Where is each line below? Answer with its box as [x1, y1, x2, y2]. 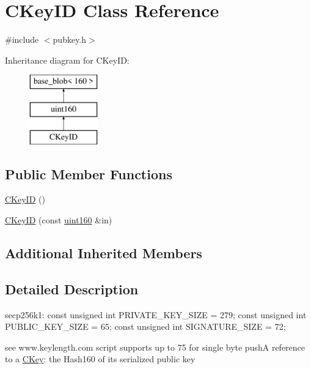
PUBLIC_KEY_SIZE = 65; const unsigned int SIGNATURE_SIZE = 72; [5, 320, 286, 333]
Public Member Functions [5, 164, 172, 183]
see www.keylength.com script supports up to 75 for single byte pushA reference [5, 340, 306, 353]
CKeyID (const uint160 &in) [5, 214, 112, 226]
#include [5, 33, 39, 46]
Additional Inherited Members [5, 244, 202, 263]
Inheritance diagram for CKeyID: [5, 53, 130, 66]
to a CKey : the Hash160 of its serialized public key [5, 352, 196, 365]
